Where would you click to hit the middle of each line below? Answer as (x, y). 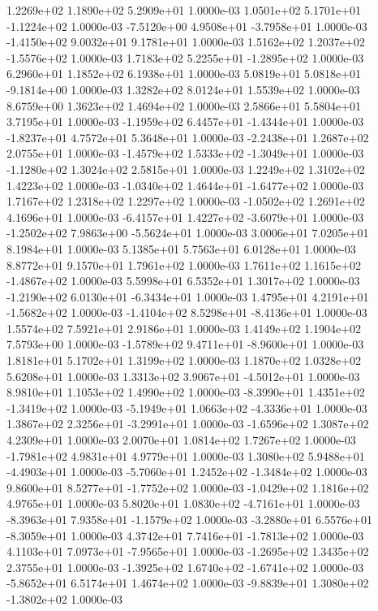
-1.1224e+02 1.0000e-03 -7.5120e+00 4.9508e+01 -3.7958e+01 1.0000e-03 (187, 26)
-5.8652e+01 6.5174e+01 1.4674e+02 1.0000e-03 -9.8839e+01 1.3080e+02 (188, 583)
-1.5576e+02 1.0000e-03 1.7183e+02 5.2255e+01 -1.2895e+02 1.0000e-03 (185, 57)
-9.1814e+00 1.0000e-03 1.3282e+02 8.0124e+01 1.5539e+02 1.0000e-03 (183, 89)
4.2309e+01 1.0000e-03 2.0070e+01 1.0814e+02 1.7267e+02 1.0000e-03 (181, 440)
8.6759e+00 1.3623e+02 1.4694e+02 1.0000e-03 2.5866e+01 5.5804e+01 (184, 105)
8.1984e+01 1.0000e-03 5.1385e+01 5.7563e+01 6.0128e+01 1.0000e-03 (181, 248)
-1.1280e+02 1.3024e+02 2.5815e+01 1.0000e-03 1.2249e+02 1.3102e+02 (186, 169)
